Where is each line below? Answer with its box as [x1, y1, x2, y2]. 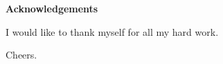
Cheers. [6, 47, 37, 62]
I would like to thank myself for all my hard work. [6, 24, 219, 39]
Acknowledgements [6, 1, 98, 15]
